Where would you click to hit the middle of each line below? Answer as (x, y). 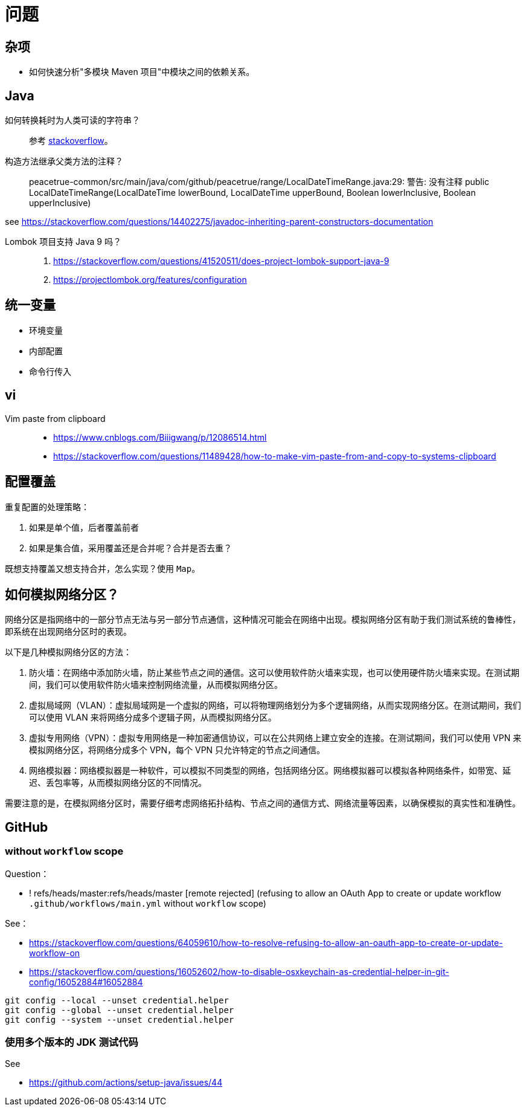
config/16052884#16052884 (86, 982)
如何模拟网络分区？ (62, 594)
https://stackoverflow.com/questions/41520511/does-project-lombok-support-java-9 (221, 261)
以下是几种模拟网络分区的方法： (68, 652)
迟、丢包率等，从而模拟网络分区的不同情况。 (118, 783)
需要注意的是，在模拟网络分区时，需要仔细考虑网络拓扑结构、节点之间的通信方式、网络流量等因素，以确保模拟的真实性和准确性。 (263, 803)
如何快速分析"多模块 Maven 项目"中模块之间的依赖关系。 (142, 72)
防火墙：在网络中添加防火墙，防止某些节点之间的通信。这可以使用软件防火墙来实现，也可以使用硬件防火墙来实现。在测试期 (274, 673)
